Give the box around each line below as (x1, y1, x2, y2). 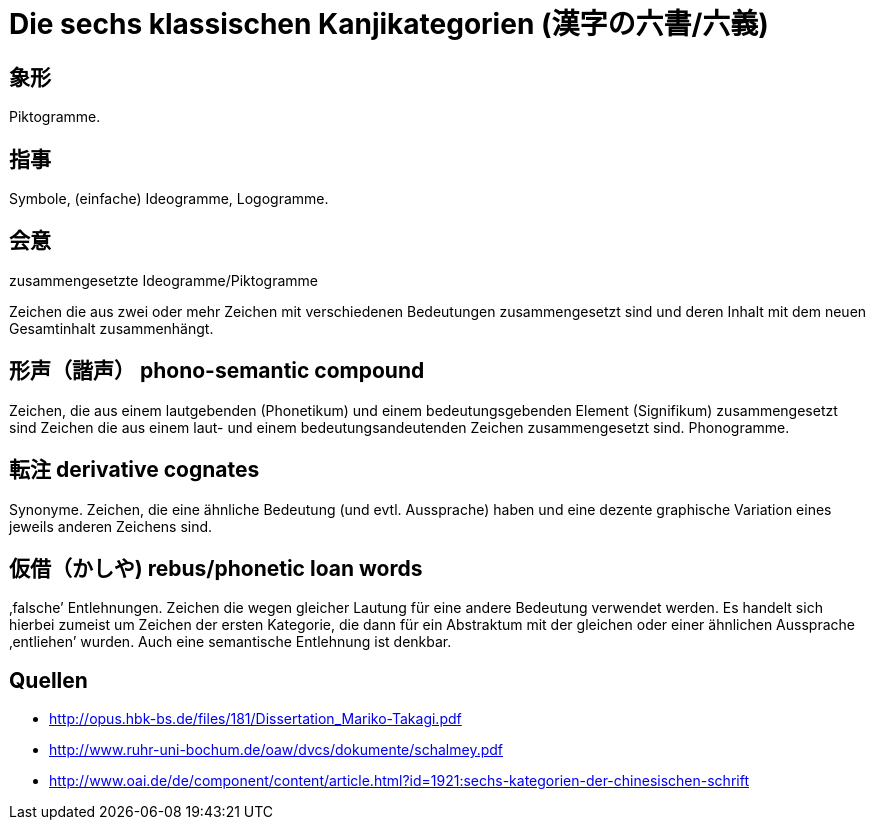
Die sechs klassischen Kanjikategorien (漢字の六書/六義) (9, 7, 769, 41)
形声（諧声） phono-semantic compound (9, 358, 425, 384)
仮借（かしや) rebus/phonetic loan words (9, 555, 423, 581)
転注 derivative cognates (9, 457, 260, 483)
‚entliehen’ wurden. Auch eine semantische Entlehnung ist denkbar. (9, 633, 452, 651)
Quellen (9, 667, 88, 693)
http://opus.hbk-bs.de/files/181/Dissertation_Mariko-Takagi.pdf (49, 710, 462, 728)
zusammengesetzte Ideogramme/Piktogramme (9, 271, 318, 289)
